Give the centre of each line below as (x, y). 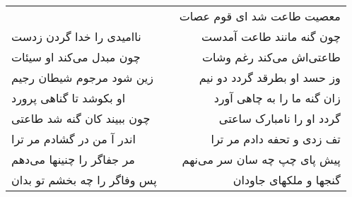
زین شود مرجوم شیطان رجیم (83, 77)
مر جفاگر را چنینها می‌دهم (73, 159)
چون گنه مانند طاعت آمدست (271, 36)
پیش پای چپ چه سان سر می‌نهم (261, 159)
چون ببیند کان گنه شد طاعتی (81, 118)
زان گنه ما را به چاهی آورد (277, 98)
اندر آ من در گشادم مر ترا (74, 139)
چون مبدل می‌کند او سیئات (76, 57)
